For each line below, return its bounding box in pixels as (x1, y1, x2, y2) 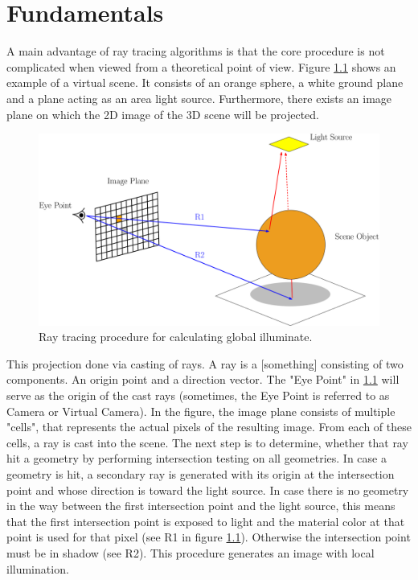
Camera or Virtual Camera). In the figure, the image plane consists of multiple (6, 402, 395, 419)
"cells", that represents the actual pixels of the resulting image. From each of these (6, 418, 412, 435)
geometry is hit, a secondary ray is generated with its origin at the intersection (6, 465, 395, 482)
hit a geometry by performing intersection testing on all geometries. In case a (6, 450, 387, 467)
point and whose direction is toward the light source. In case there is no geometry (6, 481, 409, 498)
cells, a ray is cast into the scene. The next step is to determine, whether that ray (6, 434, 408, 450)
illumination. (6, 560, 69, 577)
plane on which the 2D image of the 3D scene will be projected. (6, 105, 319, 122)
